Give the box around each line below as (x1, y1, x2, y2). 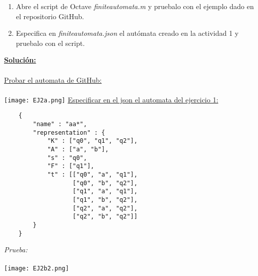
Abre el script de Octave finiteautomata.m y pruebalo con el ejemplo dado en (16, 1, 254, 11)
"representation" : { (33, 129, 105, 136)
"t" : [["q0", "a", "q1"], (47, 171, 138, 178)
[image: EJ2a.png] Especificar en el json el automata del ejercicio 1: (4, 94, 219, 104)
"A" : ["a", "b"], (47, 146, 109, 153)
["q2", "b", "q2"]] (73, 213, 138, 220)
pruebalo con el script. (16, 37, 85, 48)
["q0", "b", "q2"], (73, 179, 138, 187)
